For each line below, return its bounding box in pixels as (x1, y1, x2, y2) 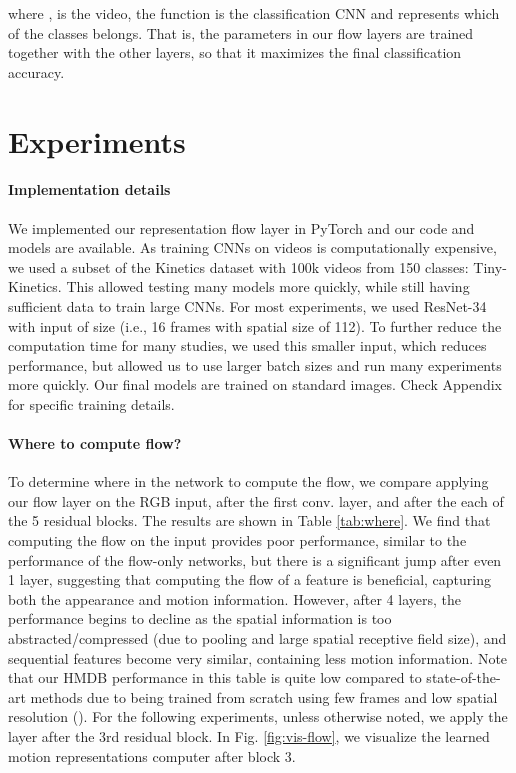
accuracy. (8, 61, 65, 82)
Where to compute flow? (8, 433, 182, 454)
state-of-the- (426, 667, 501, 688)
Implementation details (8, 179, 171, 200)
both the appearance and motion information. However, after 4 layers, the (8, 588, 461, 609)
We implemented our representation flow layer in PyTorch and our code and (8, 217, 475, 238)
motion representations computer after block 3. (8, 745, 296, 766)
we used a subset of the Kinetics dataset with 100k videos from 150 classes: (8, 256, 469, 277)
